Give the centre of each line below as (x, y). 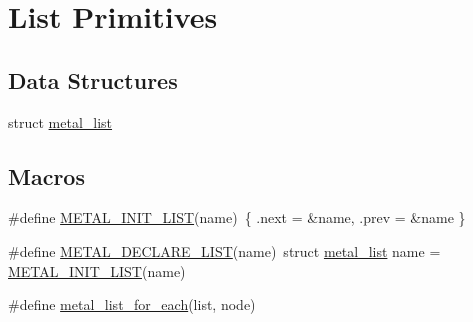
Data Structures (93, 79)
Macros (46, 175)
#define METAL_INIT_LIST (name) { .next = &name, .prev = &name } (237, 217)
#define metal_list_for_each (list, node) (132, 304)
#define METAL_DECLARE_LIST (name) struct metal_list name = (224, 250)
